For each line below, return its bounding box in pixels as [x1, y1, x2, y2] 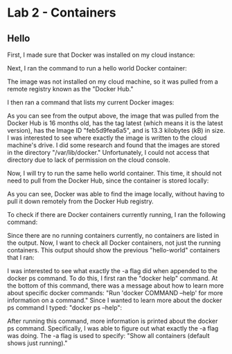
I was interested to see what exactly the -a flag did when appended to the [7, 267, 218, 274]
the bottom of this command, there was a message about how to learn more [7, 281, 224, 290]
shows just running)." [7, 339, 68, 347]
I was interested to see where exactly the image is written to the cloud [7, 133, 207, 142]
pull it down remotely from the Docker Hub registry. [7, 197, 154, 205]
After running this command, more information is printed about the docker [7, 317, 218, 325]
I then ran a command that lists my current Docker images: [7, 98, 175, 106]
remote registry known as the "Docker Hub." [7, 85, 134, 93]
